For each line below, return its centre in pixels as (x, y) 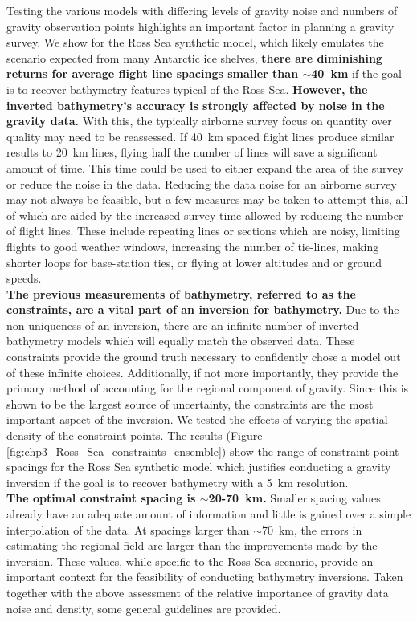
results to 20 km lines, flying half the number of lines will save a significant (192, 152)
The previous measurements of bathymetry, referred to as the (181, 293)
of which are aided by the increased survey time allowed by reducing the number (205, 215)
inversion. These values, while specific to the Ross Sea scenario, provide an (190, 561)
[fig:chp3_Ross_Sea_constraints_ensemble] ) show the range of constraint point (203, 451)
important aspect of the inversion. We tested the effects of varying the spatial (197, 419)
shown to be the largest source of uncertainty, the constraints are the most (190, 403)
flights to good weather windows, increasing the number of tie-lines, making (193, 246)
